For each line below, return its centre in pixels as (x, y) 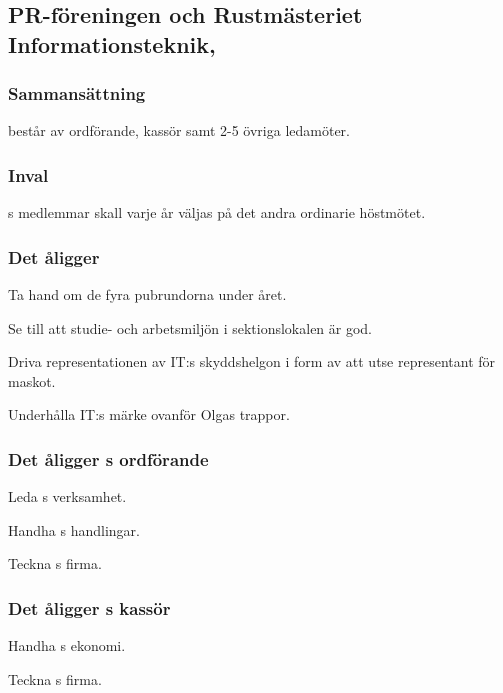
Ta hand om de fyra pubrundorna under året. (147, 294)
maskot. (32, 380)
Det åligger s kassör (89, 607)
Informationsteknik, (112, 43)
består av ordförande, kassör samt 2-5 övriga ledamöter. (179, 130)
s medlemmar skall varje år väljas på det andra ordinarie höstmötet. (217, 212)
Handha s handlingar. (74, 529)
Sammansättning (77, 93)
